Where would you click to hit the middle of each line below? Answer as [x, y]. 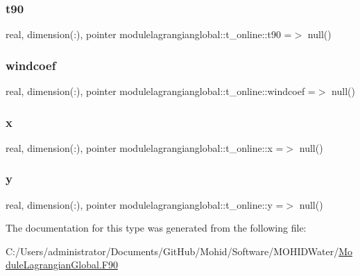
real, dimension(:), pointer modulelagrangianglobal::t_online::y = [145, 204]
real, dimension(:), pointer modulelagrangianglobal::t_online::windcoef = [161, 91]
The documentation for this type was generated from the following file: [156, 228]
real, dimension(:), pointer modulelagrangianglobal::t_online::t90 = [149, 34]
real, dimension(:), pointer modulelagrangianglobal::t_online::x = [145, 147]
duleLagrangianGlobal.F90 [62, 265]
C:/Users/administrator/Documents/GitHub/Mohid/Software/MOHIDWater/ [172, 251]
